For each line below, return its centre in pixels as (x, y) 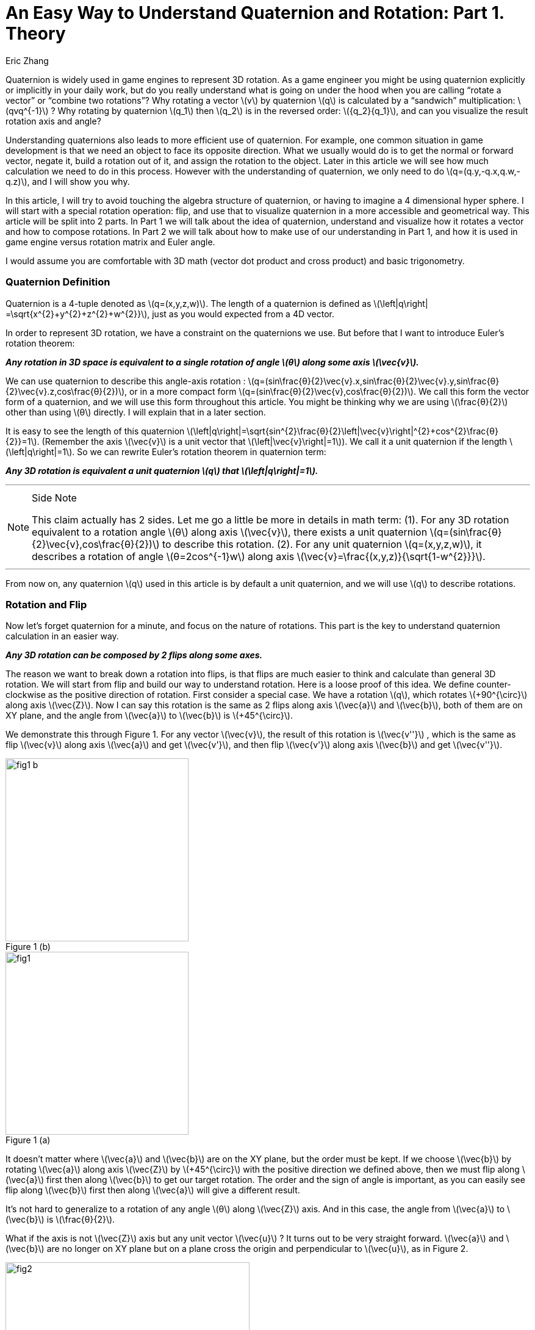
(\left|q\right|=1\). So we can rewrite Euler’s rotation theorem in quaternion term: (166, 451)
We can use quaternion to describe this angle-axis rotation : (126, 381)
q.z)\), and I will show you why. (68, 181)
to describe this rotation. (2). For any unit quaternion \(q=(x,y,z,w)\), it (322, 544)
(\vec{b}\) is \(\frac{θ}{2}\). (60, 1220)
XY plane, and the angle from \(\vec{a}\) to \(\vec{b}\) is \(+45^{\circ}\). (149, 716)
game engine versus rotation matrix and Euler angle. (110, 242)
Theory (36, 34)
